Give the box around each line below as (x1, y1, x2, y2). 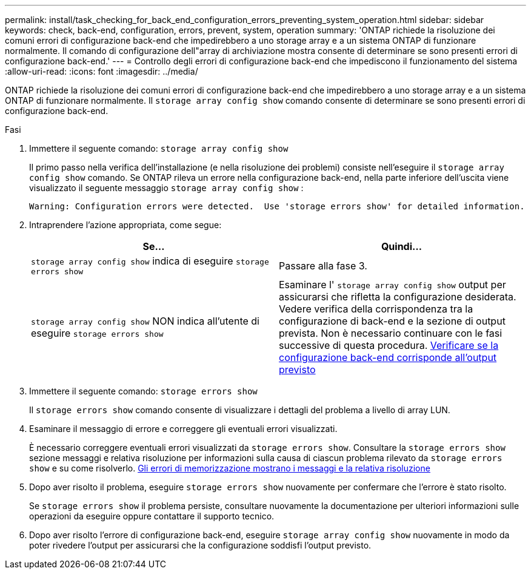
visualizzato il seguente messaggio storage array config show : (29, 183, 304, 193)
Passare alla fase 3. (279, 259, 367, 272)
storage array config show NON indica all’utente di (31, 315, 259, 327)
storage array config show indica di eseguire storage (31, 255, 269, 267)
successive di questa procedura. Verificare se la (279, 339, 499, 351)
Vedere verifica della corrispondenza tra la (279, 303, 473, 315)
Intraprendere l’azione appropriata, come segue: (29, 220, 222, 230)
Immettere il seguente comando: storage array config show (29, 143, 289, 154)
